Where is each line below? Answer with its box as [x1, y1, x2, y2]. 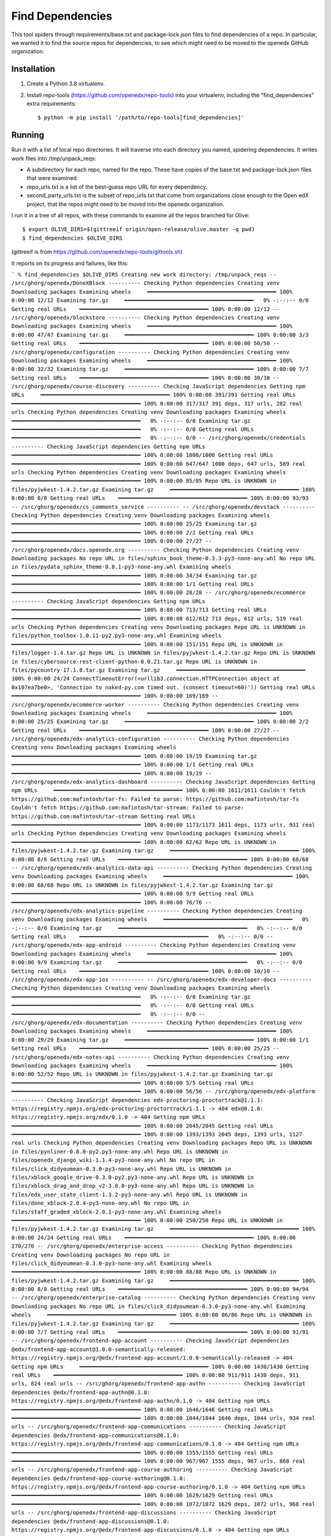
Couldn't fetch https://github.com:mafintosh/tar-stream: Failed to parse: [11, 804, 245, 811]
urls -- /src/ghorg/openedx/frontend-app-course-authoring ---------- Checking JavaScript [11, 1466, 293, 1473]
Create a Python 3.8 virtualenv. [26, 80, 105, 87]
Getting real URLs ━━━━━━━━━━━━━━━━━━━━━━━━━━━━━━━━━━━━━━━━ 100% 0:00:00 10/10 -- [11, 968, 280, 974]
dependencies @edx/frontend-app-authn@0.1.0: [11, 1389, 151, 1396]
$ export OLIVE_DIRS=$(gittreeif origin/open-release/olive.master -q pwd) [22, 226, 255, 233]
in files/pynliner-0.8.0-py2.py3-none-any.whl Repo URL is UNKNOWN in [11, 1148, 228, 1155]
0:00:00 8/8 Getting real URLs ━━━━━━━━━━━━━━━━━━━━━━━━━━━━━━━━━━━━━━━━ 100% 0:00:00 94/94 [11, 1286, 309, 1293]
